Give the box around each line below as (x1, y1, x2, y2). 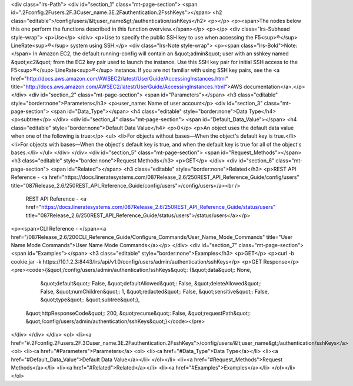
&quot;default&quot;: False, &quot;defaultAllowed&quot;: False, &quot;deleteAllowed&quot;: (40, 279, 262, 287)
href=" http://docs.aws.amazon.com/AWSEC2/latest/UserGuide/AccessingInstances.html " (11, 75, 229, 82)
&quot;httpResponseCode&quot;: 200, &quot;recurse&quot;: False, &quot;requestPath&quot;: (25, 310, 251, 317)
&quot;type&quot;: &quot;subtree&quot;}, (40, 296, 140, 303)
